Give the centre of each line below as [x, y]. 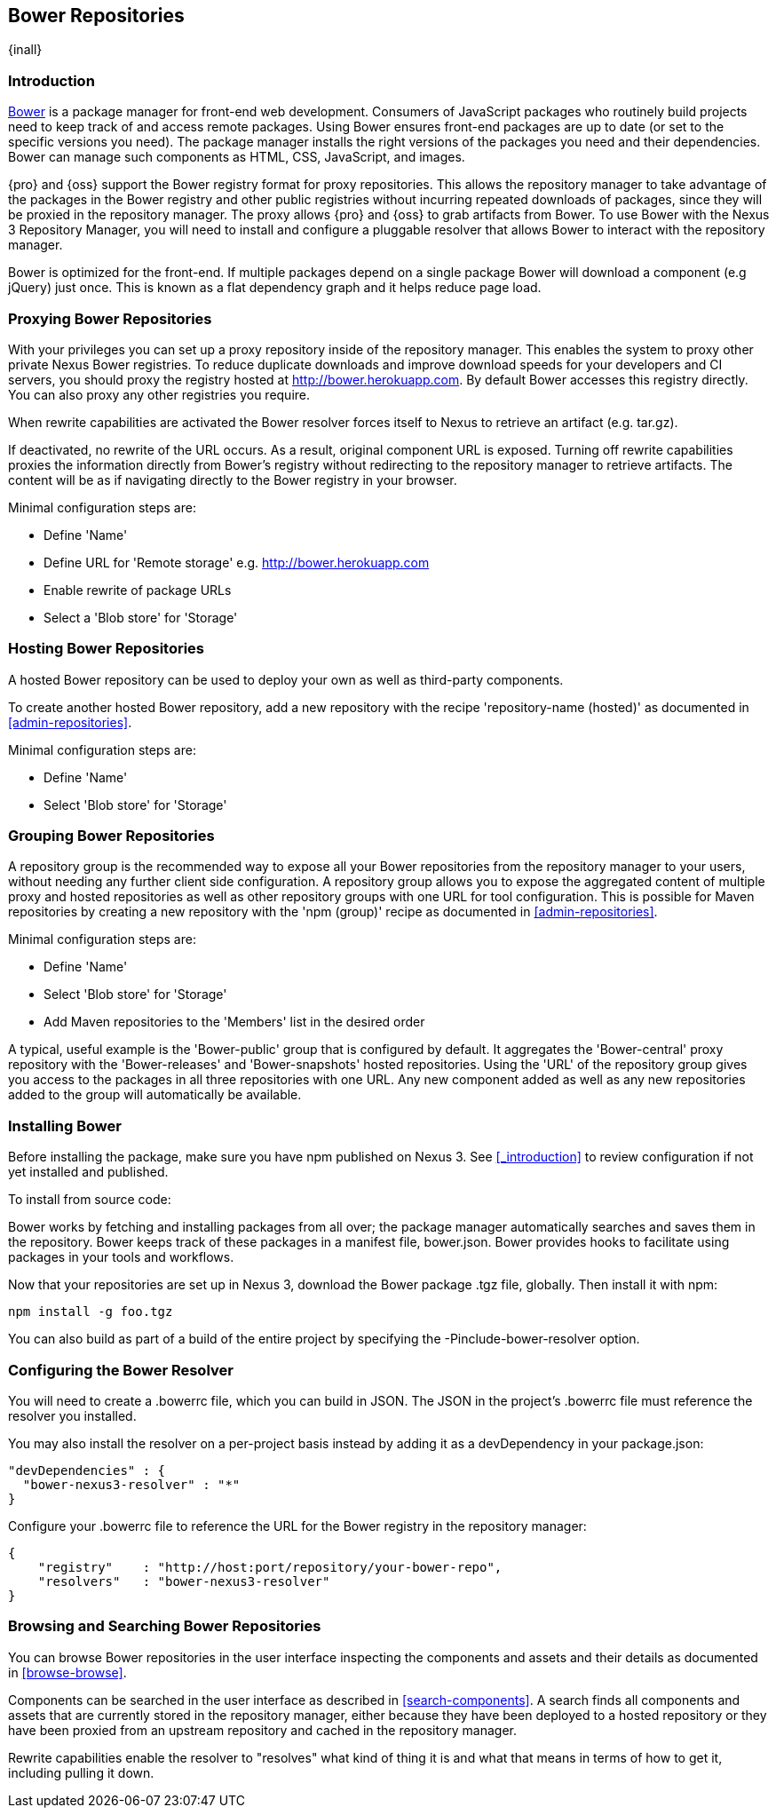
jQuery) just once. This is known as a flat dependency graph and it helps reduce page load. [275, 288]
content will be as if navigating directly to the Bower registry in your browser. [233, 480]
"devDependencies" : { [87, 1470]
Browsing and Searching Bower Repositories [165, 1626]
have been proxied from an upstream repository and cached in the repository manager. [262, 1730]
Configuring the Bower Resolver [121, 1370]
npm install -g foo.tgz [91, 1312]
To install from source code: [90, 1200]
